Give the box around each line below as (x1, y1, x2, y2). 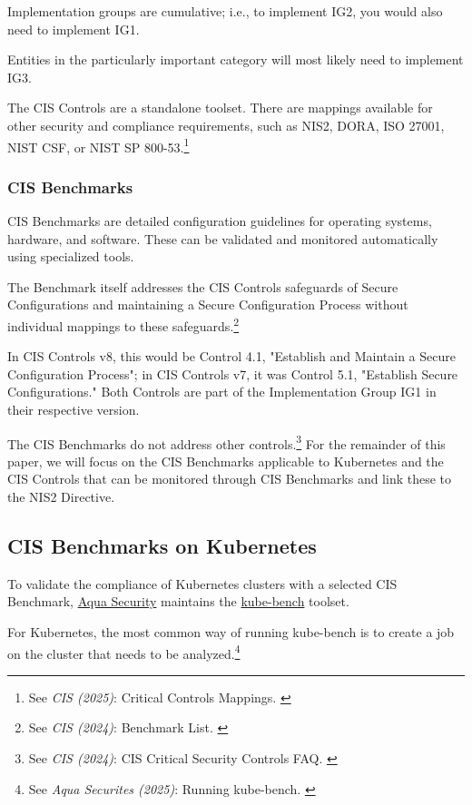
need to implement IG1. (7, 19, 140, 38)
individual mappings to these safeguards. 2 (7, 314, 240, 335)
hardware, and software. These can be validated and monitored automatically (7, 229, 438, 248)
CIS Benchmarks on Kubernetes (7, 532, 317, 560)
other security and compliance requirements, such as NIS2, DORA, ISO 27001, (7, 115, 445, 134)
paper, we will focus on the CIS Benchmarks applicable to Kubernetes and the (7, 451, 444, 470)
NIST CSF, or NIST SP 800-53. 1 (7, 134, 190, 156)
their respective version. (7, 400, 140, 419)
